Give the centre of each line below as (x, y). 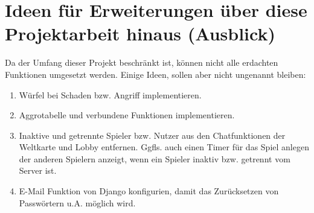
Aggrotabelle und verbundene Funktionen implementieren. (127, 115)
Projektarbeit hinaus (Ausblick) (140, 33)
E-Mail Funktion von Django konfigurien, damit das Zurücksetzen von (149, 191)
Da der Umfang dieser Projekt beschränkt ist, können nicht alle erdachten (142, 62)
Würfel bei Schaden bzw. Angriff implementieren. (110, 94)
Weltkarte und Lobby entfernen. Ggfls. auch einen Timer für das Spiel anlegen (164, 147)
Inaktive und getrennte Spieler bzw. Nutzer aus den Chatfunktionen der (152, 135)
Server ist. (38, 170)
